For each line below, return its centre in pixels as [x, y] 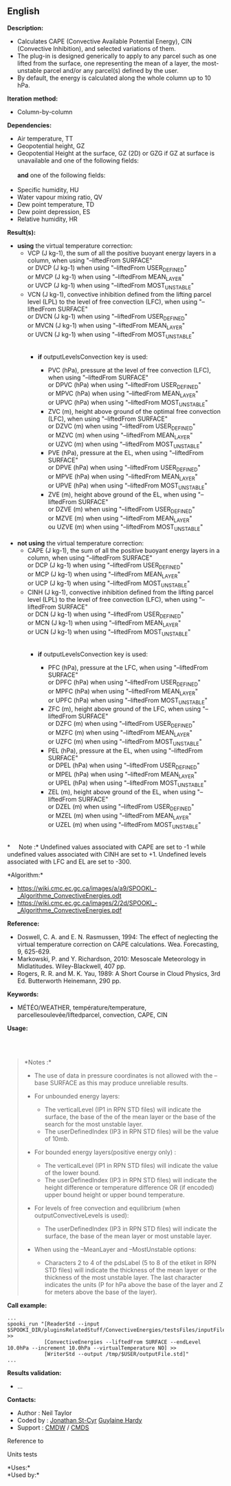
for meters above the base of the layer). [101, 1292]
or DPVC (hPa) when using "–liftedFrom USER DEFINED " [124, 385]
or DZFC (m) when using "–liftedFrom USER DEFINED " [122, 724]
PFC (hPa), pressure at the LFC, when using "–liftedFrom [128, 667]
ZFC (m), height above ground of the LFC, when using [124, 709]
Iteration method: [33, 98]
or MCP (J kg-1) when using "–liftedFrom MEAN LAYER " [104, 575]
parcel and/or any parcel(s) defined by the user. [111, 70]
